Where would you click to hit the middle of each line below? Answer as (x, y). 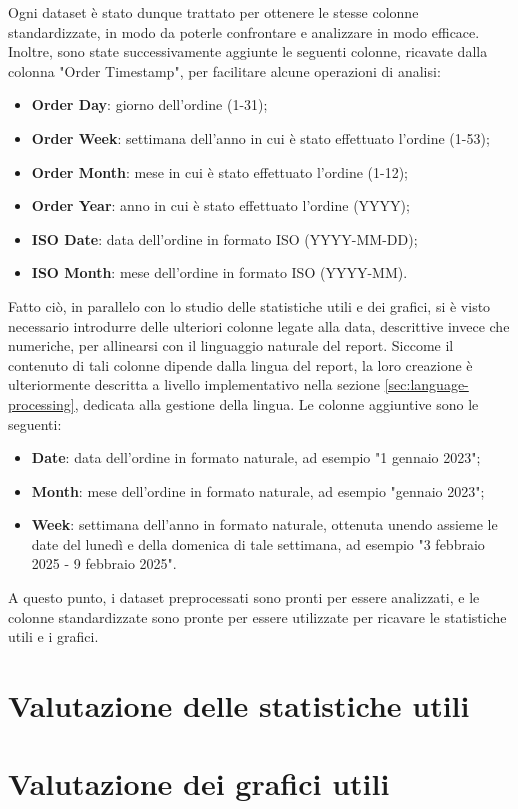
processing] (41, 403)
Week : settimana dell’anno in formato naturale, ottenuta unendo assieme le (264, 524)
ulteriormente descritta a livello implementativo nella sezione (194, 384)
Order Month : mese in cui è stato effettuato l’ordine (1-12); (219, 171)
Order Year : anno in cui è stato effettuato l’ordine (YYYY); (220, 205)
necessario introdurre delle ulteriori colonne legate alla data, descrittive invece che (259, 325)
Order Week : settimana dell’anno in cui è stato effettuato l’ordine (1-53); (260, 137)
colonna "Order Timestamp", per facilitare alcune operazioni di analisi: (224, 70)
